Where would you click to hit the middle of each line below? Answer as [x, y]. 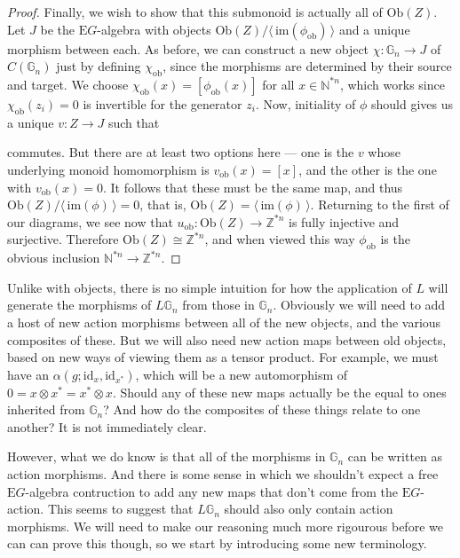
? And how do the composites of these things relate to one [262, 409]
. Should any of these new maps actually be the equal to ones [279, 392]
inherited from [46, 409]
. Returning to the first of [380, 204]
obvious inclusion [54, 258]
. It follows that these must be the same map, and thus [253, 187]
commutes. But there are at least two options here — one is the [181, 152]
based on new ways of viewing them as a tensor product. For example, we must [223, 357]
